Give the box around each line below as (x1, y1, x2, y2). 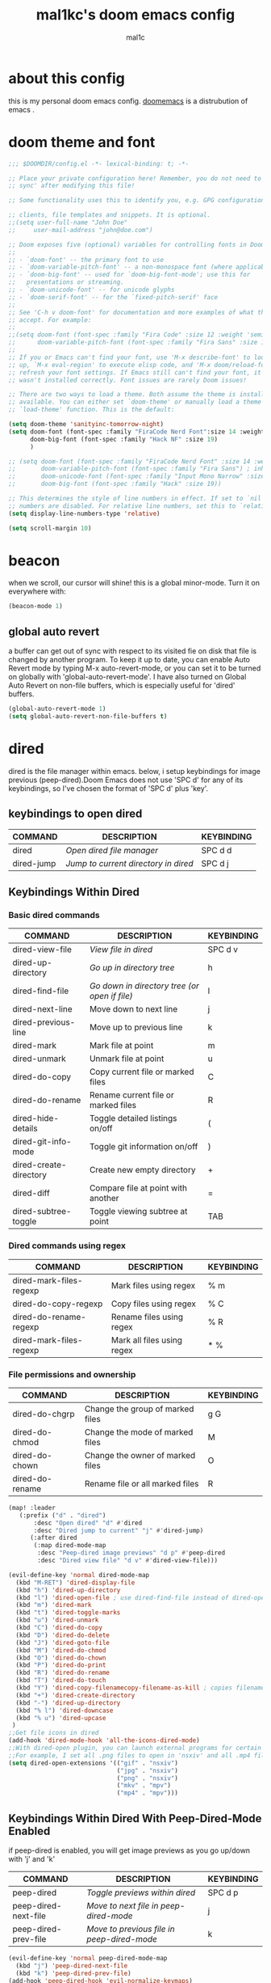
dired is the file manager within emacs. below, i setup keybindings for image (8, 766, 261, 776)
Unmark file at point (89, 1053, 165, 1064)
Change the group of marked (84, 1403, 194, 1414)
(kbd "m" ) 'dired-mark (15, 1601, 92, 1609)
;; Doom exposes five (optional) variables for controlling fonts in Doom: (8, 240, 269, 248)
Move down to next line (89, 1004, 178, 1015)
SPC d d (201, 844, 232, 856)
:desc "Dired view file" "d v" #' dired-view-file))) (37, 1557, 219, 1565)
